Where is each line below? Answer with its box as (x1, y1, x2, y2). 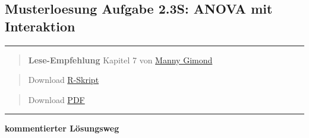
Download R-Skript (28, 73, 99, 86)
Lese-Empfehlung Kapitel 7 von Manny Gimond (28, 53, 213, 66)
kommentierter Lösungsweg (5, 122, 119, 134)
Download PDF (28, 93, 85, 105)
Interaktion (5, 17, 75, 35)
